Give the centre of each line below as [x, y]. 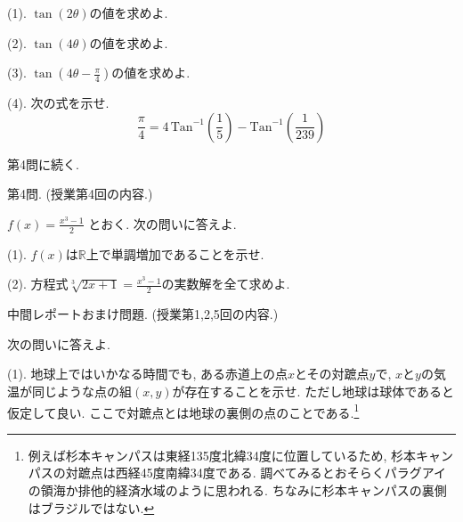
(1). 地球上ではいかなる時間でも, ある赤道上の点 [147, 374]
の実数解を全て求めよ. [226, 284]
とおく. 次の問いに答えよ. [162, 223]
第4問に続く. [43, 163]
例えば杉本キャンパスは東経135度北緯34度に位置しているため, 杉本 [222, 455]
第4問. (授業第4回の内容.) [80, 194]
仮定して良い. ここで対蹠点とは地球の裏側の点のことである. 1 [183, 411]
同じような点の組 [81, 391]
